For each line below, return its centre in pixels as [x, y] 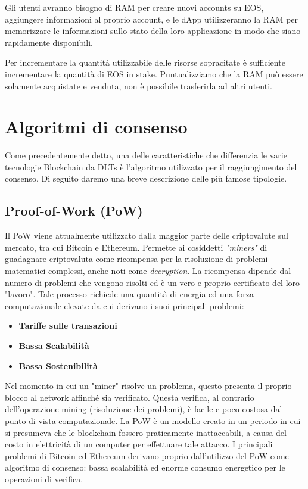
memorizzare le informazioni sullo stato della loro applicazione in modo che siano [153, 31]
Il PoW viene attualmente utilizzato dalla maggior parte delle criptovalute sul [147, 236]
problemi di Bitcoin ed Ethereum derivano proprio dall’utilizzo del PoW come [147, 455]
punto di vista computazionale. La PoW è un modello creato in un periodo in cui [153, 420]
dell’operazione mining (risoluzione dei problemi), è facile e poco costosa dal [144, 409]
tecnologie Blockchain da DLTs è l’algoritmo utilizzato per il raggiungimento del [151, 166]
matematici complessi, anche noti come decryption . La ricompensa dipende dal [148, 271]
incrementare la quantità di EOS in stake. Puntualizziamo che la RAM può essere [154, 74]
